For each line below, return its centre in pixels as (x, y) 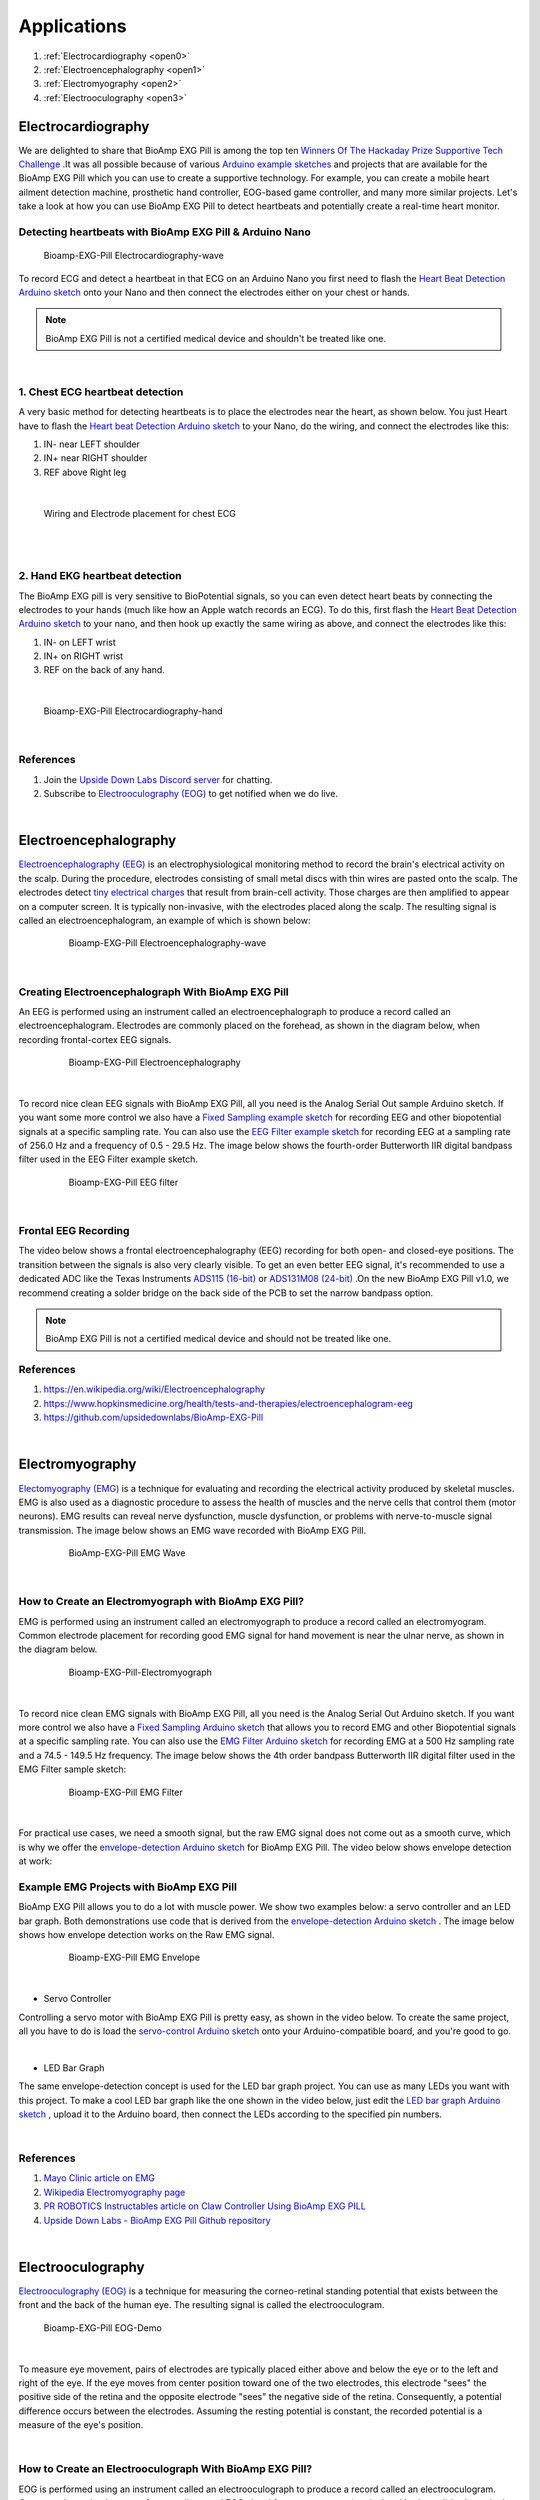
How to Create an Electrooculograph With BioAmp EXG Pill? (165, 2469)
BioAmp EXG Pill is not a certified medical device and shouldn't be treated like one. (216, 338)
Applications (72, 26)
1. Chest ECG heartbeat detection (101, 392)
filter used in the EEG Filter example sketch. (108, 1159)
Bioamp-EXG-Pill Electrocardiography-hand (133, 711)
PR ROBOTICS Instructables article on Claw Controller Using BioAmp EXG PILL (205, 2206)
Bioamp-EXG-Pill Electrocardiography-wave (133, 256)
